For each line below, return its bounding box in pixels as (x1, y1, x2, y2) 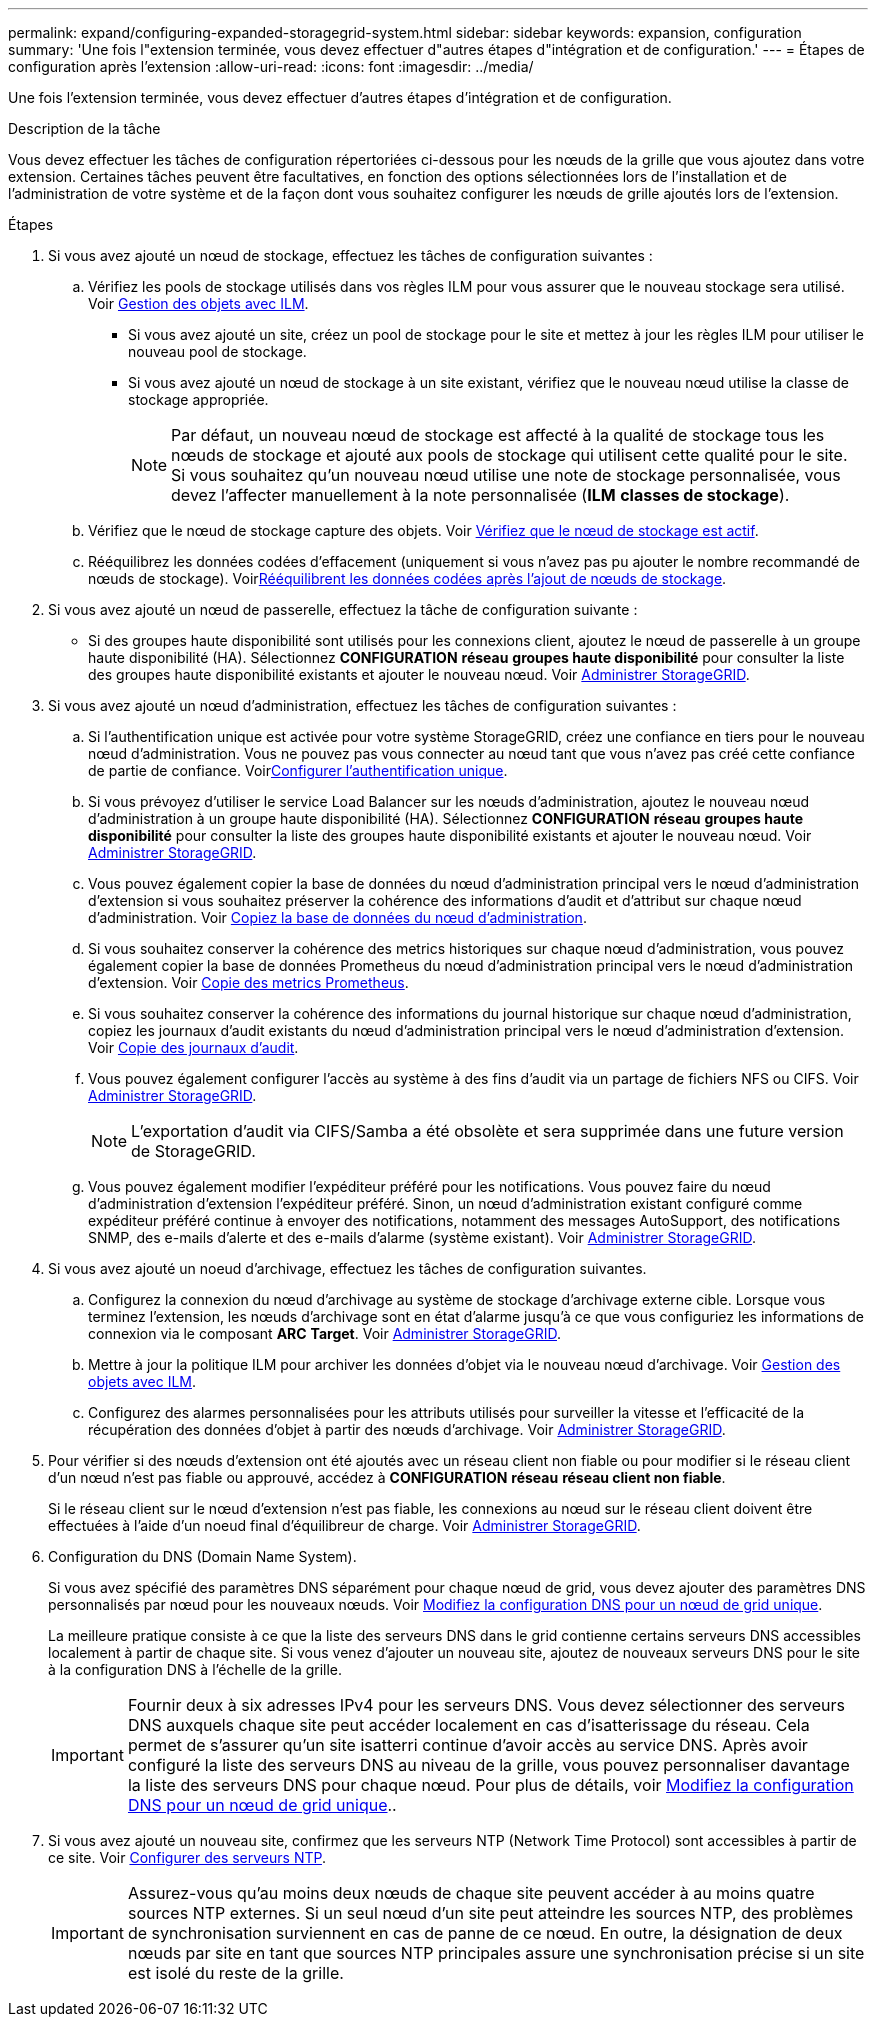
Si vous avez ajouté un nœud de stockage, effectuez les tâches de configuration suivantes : (48, 247, 653, 264)
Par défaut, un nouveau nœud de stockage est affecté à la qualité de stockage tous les (171, 425, 825, 445)
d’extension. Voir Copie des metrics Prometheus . (88, 974, 409, 991)
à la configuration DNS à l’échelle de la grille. (48, 1661, 343, 1678)
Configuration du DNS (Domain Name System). (48, 1548, 357, 1565)
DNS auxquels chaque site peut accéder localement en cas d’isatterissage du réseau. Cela (127, 1715, 810, 1735)
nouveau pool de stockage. (128, 343, 307, 360)
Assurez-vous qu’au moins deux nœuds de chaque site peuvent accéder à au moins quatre (127, 1883, 815, 1903)
